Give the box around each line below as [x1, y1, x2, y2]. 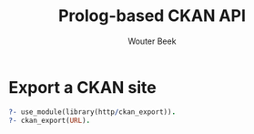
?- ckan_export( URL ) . [8, 116, 91, 125]
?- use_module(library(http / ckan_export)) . [8, 107, 177, 117]
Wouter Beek [127, 36, 177, 46]
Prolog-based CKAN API [57, 5, 247, 26]
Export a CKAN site [8, 77, 157, 98]
